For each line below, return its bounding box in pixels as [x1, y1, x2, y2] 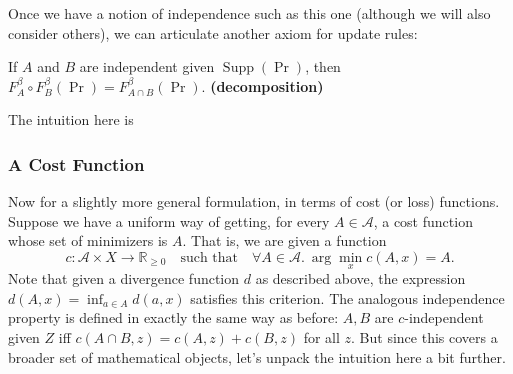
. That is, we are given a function [182, 230, 387, 251]
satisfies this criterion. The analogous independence [190, 287, 505, 308]
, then [305, 56, 341, 77]
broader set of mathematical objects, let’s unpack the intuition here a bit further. [8, 346, 506, 367]
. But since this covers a [351, 326, 498, 347]
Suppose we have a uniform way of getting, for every [8, 210, 330, 231]
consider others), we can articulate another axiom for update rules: [8, 22, 418, 43]
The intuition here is [8, 109, 134, 130]
